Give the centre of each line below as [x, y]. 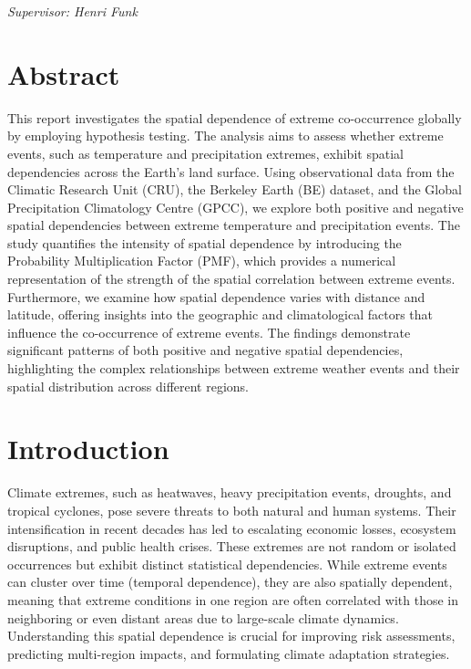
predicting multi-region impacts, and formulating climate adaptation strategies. [229, 653]
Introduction [88, 449]
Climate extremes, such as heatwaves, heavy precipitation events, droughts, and [230, 492]
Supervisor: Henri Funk [72, 11]
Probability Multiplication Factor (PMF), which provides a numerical [202, 261]
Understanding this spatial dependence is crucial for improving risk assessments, [231, 636]
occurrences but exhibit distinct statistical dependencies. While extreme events [227, 564]
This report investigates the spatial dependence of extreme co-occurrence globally [235, 117]
